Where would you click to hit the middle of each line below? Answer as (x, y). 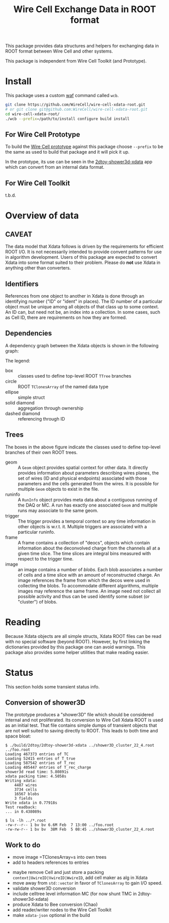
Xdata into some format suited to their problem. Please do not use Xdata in (83, 263)
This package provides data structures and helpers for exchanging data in (82, 46)
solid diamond (20, 402)
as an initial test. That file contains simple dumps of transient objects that (81, 725)
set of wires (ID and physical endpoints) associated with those (82, 478)
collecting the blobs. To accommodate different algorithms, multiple (88, 585)
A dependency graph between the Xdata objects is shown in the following (82, 345)
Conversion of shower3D (45, 702)
